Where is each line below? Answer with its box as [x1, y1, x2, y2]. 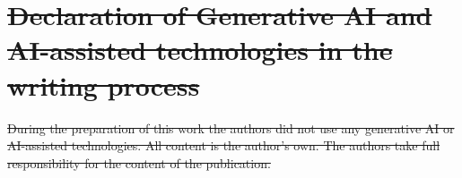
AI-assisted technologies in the [7, 31, 393, 68]
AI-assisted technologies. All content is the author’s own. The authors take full [7, 136, 440, 155]
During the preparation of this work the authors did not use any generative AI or [7, 118, 455, 137]
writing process [7, 66, 200, 103]
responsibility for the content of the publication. [7, 153, 271, 172]
